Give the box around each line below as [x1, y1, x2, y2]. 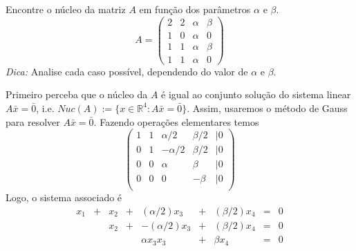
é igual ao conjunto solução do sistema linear [161, 87, 351, 102]
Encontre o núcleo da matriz [6, 2, 126, 16]
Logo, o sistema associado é [6, 190, 122, 205]
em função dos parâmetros [139, 2, 251, 16]
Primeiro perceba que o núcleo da [6, 87, 148, 102]
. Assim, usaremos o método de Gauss [187, 100, 348, 115]
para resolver [6, 114, 60, 129]
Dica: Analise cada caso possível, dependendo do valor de [6, 64, 248, 78]
